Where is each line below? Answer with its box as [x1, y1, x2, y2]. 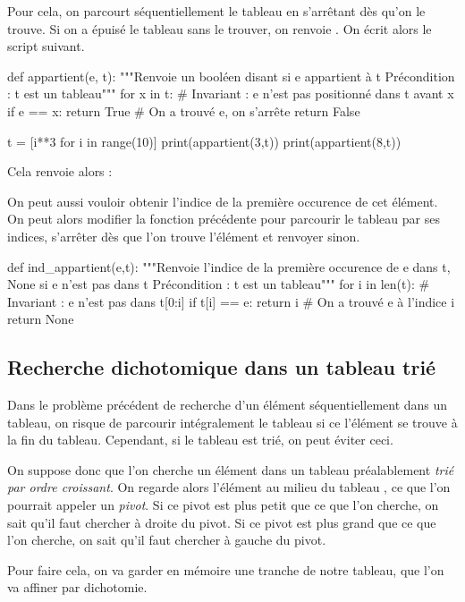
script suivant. [7, 37, 85, 55]
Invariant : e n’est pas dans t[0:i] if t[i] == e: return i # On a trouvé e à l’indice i [7, 292, 455, 310]
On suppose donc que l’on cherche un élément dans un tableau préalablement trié [7, 460, 454, 479]
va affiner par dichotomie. [7, 578, 148, 597]
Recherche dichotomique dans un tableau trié [7, 353, 436, 381]
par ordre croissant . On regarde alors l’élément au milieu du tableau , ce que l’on [7, 478, 451, 496]
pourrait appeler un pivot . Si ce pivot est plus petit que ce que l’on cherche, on [7, 496, 439, 514]
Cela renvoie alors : [7, 162, 113, 181]
